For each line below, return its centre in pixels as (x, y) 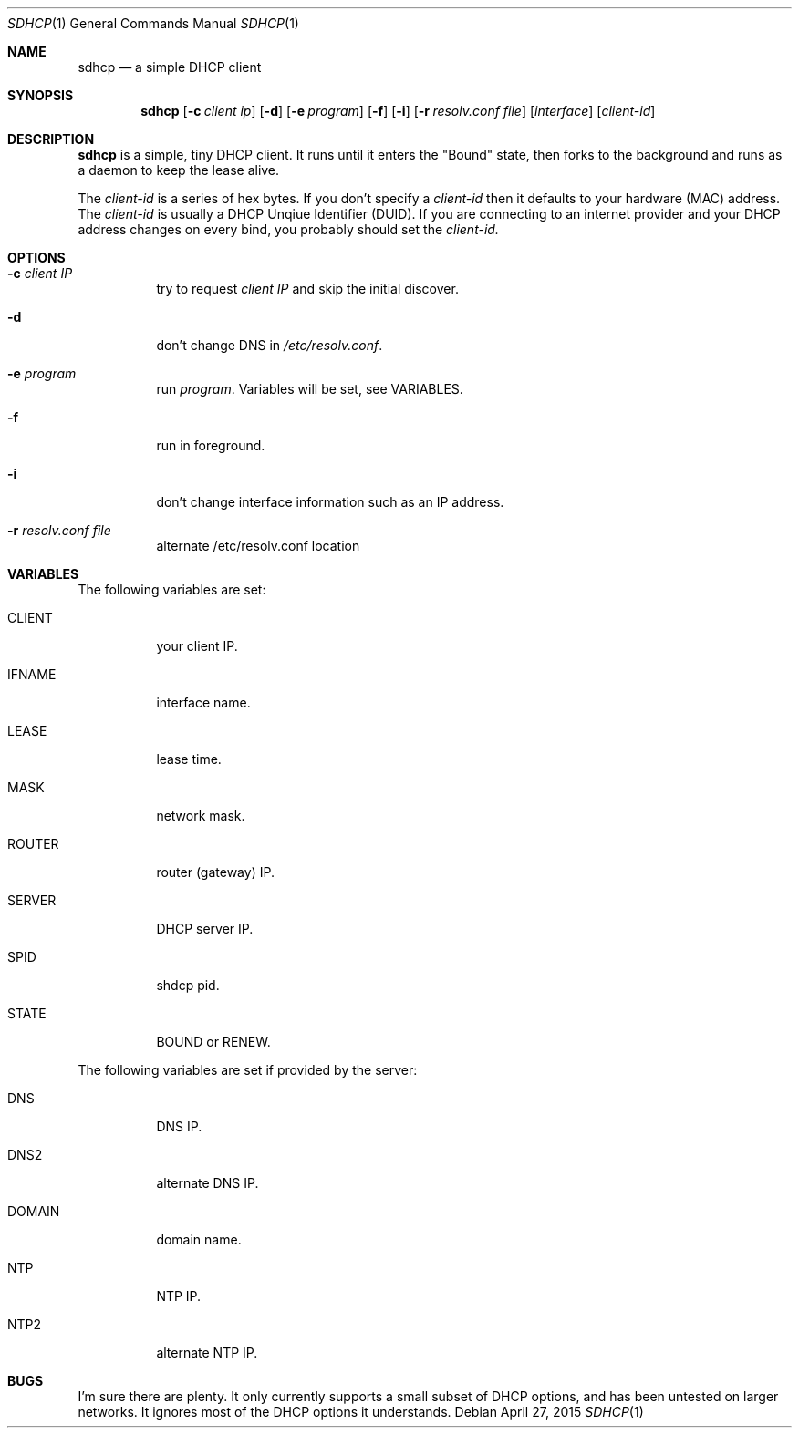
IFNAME (32, 674)
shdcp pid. (188, 985)
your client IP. (197, 646)
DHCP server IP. (205, 929)
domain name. (199, 1239)
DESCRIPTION (51, 139)
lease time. (189, 759)
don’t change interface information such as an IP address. (330, 502)
